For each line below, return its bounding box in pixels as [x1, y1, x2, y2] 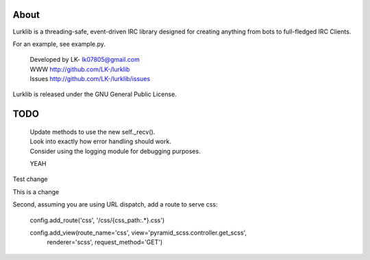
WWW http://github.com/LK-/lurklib [29, 65, 130, 73]
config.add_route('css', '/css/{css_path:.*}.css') [29, 216, 165, 224]
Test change [12, 175, 48, 183]
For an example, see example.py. [12, 40, 106, 48]
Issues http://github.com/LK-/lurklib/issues [29, 75, 151, 83]
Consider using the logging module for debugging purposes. [29, 147, 201, 155]
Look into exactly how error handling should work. [29, 137, 171, 145]
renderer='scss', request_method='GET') [47, 238, 163, 246]
